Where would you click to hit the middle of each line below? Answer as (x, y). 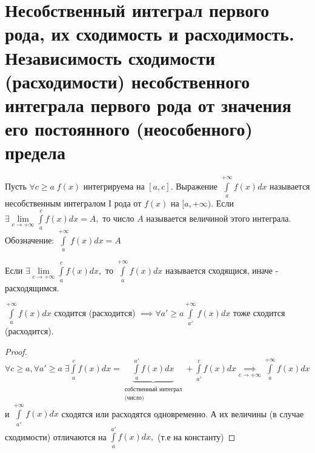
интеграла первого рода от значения (148, 104)
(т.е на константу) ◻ (196, 436)
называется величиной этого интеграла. (219, 218)
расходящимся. (32, 287)
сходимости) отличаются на (56, 436)
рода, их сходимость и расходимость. (150, 34)
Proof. (16, 351)
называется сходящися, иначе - (222, 270)
